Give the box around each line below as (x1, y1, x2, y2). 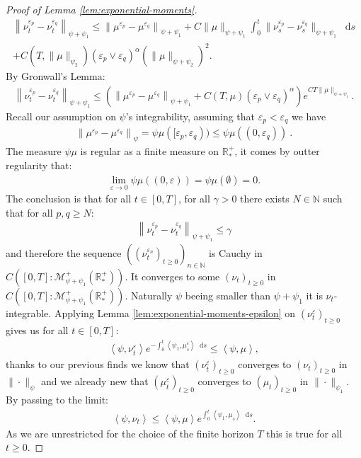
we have (291, 109, 326, 123)
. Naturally (125, 287, 173, 302)
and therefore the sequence (6, 246, 122, 261)
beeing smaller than (185, 287, 271, 302)
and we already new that (40, 374, 149, 389)
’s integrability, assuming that (125, 109, 256, 123)
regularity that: (6, 158, 72, 173)
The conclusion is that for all (6, 191, 132, 206)
